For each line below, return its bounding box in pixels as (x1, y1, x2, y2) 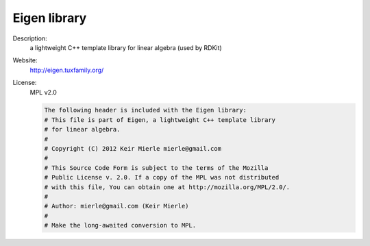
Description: (12, 34, 47, 42)
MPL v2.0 (29, 88, 58, 96)
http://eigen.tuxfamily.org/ (29, 66, 104, 74)
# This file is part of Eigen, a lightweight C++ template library (44, 116, 276, 123)
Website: (12, 56, 38, 64)
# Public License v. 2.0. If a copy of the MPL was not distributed (44, 173, 280, 182)
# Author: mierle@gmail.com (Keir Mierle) (44, 202, 189, 210)
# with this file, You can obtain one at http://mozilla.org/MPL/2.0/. (44, 183, 291, 191)
